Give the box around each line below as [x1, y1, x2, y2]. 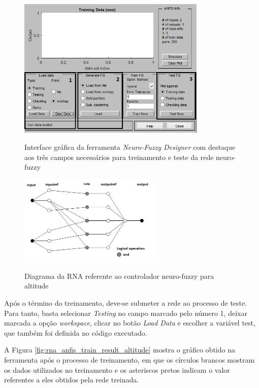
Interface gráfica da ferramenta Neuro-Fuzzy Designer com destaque [24, 142, 236, 152]
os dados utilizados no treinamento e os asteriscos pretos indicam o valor [4, 364, 230, 375]
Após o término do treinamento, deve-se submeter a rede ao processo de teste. [4, 297, 247, 308]
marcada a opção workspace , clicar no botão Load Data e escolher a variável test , [4, 317, 255, 328]
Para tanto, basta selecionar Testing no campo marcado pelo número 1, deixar [4, 307, 247, 318]
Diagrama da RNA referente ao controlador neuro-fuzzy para [24, 270, 214, 281]
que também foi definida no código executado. [4, 327, 147, 338]
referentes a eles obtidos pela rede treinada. [4, 374, 139, 385]
